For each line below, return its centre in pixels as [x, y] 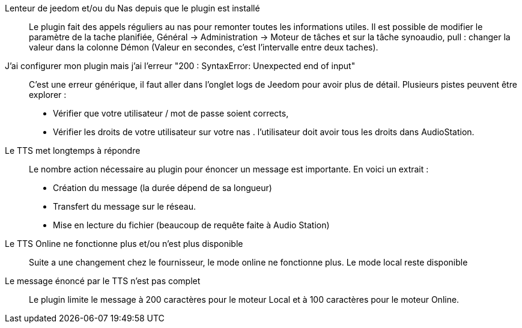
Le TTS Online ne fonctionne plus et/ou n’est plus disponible [124, 244]
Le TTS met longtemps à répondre [73, 150]
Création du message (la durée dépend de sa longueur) [162, 188]
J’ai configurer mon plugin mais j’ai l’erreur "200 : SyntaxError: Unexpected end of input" [180, 66]
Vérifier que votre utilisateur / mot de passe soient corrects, [171, 113]
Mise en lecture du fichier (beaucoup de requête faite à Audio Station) [191, 225]
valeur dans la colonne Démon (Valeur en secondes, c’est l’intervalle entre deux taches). [204, 47]
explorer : [48, 95]
